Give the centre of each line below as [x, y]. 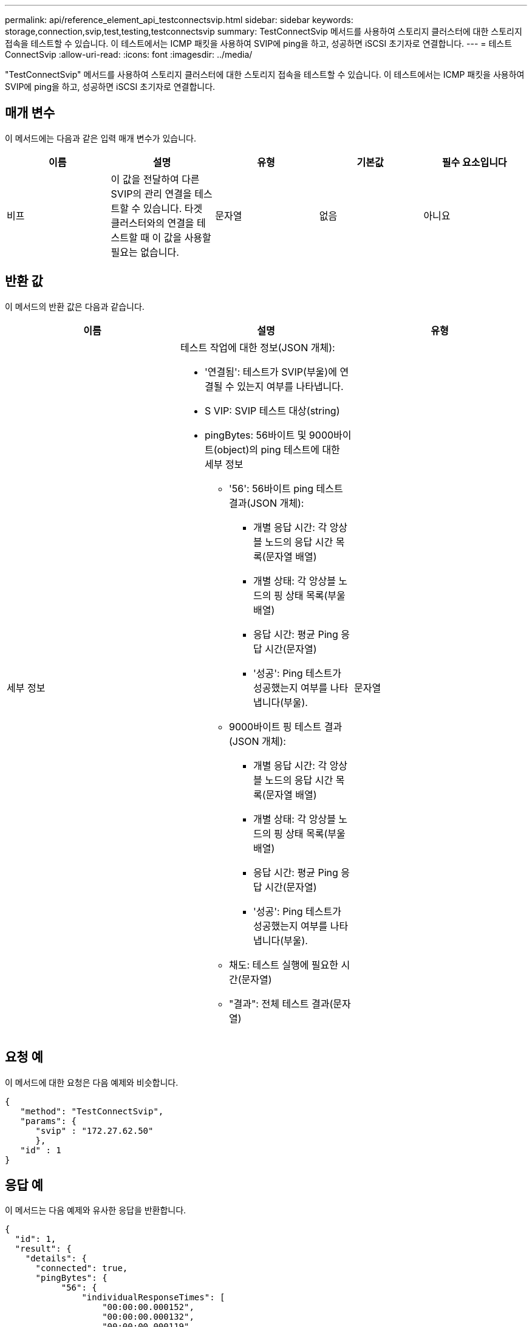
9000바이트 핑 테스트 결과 [285, 726]
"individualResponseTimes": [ [153, 1298]
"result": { [43, 1249]
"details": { [56, 1259]
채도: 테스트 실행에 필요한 [284, 965]
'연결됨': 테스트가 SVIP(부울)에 [271, 372]
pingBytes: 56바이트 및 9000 [269, 435]
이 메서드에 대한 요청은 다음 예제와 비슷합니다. [92, 1082]
